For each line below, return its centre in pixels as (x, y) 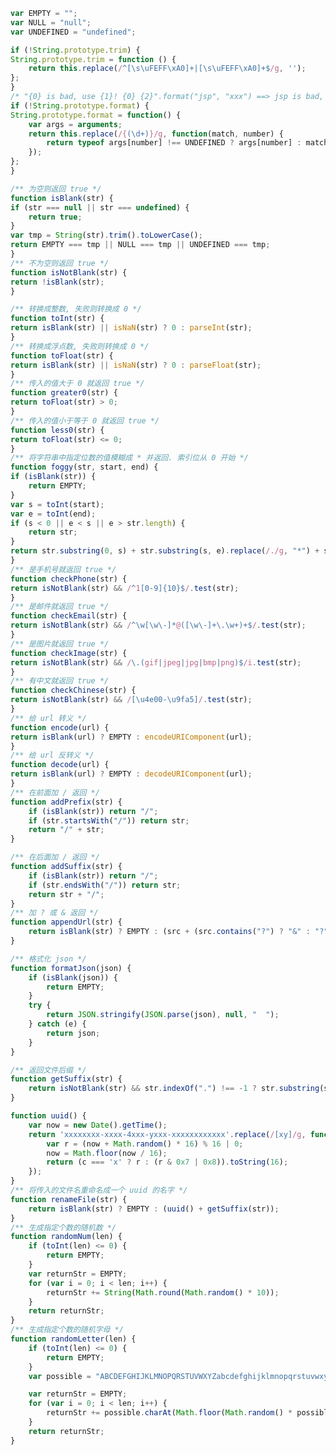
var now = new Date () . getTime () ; (98, 1125)
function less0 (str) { (57, 430)
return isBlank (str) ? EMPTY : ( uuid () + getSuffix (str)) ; (154, 1209)
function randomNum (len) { (66, 1237)
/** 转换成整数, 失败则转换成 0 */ (76, 309)
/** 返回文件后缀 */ (48, 1070)
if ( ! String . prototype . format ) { (80, 105)
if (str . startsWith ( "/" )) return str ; (109, 820)
